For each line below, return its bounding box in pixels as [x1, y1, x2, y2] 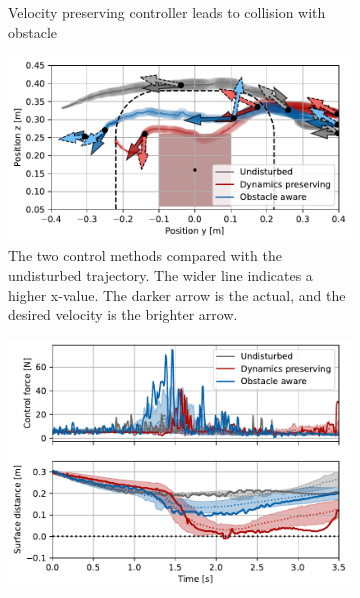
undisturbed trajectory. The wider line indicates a [8, 264, 313, 285]
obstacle [8, 21, 58, 42]
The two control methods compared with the [8, 245, 282, 266]
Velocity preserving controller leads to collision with [8, 2, 326, 22]
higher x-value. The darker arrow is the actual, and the [8, 284, 346, 305]
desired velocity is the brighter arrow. [8, 304, 238, 325]
